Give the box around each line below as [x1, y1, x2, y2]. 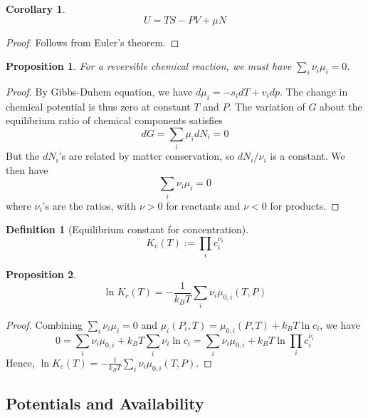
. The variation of [228, 98, 305, 113]
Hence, [6, 355, 35, 369]
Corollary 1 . [6, 1, 65, 16]
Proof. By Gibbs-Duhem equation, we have [6, 83, 193, 98]
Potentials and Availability [6, 392, 204, 414]
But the [6, 148, 40, 163]
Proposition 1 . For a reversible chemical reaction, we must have [6, 58, 292, 73]
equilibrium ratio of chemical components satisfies [6, 113, 223, 128]
